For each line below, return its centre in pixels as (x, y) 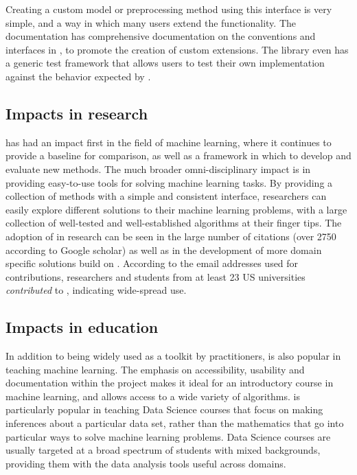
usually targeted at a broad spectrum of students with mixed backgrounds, (163, 450)
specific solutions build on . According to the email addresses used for (152, 263)
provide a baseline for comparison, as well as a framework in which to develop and (178, 155)
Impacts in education (82, 327)
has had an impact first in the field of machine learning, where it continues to (169, 142)
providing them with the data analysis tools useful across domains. (146, 463)
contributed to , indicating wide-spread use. (96, 290)
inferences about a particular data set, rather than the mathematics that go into (175, 423)
